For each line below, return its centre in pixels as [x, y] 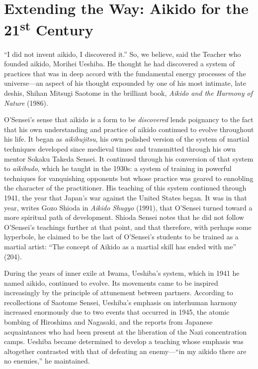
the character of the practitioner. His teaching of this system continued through [125, 188]
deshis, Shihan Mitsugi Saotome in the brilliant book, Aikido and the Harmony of [128, 93]
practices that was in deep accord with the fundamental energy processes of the [125, 73]
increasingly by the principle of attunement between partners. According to [119, 292]
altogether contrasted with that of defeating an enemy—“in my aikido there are [125, 351]
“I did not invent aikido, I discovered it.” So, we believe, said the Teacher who [123, 54]
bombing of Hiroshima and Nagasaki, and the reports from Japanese [108, 322]
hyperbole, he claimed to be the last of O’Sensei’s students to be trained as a [121, 237]
